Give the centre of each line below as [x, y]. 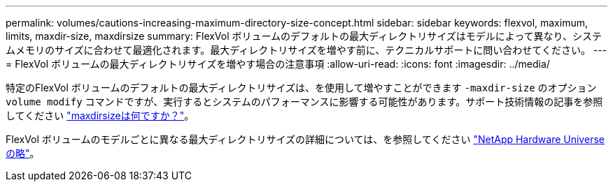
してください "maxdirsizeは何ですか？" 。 [100, 115]
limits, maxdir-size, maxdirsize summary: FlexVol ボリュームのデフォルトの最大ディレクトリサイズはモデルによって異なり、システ [304, 36]
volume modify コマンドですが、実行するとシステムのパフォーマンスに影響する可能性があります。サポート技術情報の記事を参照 [304, 102]
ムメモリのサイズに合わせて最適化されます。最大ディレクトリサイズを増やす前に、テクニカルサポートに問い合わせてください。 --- [306, 50]
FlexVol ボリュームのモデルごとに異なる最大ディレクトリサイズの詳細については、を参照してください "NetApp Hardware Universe [305, 139]
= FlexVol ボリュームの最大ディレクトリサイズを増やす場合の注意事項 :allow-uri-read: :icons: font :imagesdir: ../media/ [278, 64]
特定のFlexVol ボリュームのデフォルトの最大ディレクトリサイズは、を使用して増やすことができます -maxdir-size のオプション [301, 88]
